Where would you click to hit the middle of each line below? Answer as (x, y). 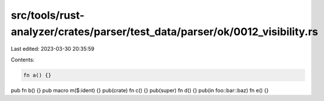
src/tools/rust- (48, 15)
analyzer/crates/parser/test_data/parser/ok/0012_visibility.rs (165, 32)
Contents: (23, 60)
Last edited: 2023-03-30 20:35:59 (53, 49)
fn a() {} (37, 75)
